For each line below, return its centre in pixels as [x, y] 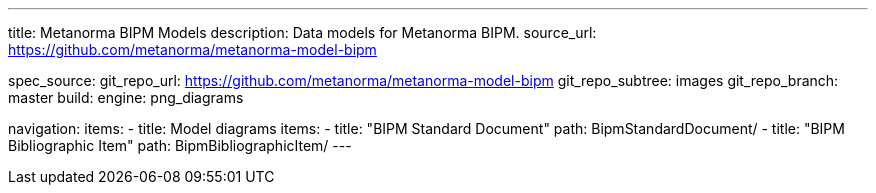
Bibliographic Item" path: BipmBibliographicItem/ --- [180, 145]
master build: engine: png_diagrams [126, 97]
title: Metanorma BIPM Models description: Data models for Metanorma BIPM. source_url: [302, 32]
